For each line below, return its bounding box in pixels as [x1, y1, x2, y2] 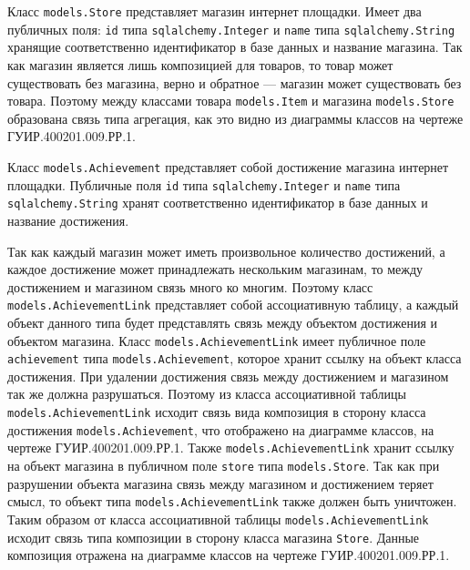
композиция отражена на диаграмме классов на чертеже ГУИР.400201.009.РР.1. [7, 545, 450, 565]
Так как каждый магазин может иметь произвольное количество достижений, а [7, 241, 445, 260]
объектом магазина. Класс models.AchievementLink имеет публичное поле [7, 331, 426, 350]
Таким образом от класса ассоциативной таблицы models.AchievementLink [7, 509, 429, 528]
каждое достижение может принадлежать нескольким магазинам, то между [7, 260, 424, 279]
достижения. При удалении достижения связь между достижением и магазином [7, 366, 449, 385]
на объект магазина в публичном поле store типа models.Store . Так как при [7, 456, 440, 474]
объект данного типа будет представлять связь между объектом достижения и [7, 312, 437, 331]
